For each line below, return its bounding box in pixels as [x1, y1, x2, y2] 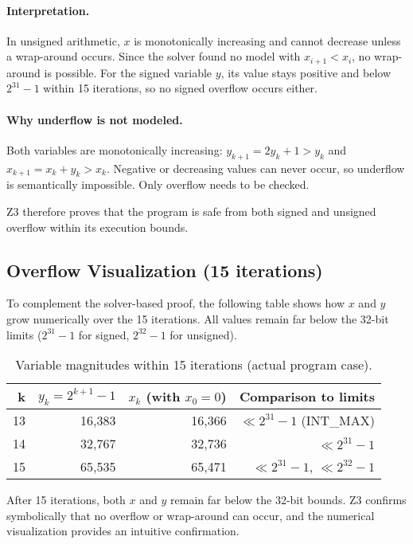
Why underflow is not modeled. [6, 111, 183, 127]
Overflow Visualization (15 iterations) [6, 257, 323, 282]
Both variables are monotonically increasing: [6, 141, 223, 158]
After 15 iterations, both [6, 491, 126, 508]
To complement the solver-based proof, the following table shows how [6, 295, 345, 311]
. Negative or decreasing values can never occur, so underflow [106, 159, 405, 176]
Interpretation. [6, 2, 90, 18]
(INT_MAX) [301, 411, 376, 430]
